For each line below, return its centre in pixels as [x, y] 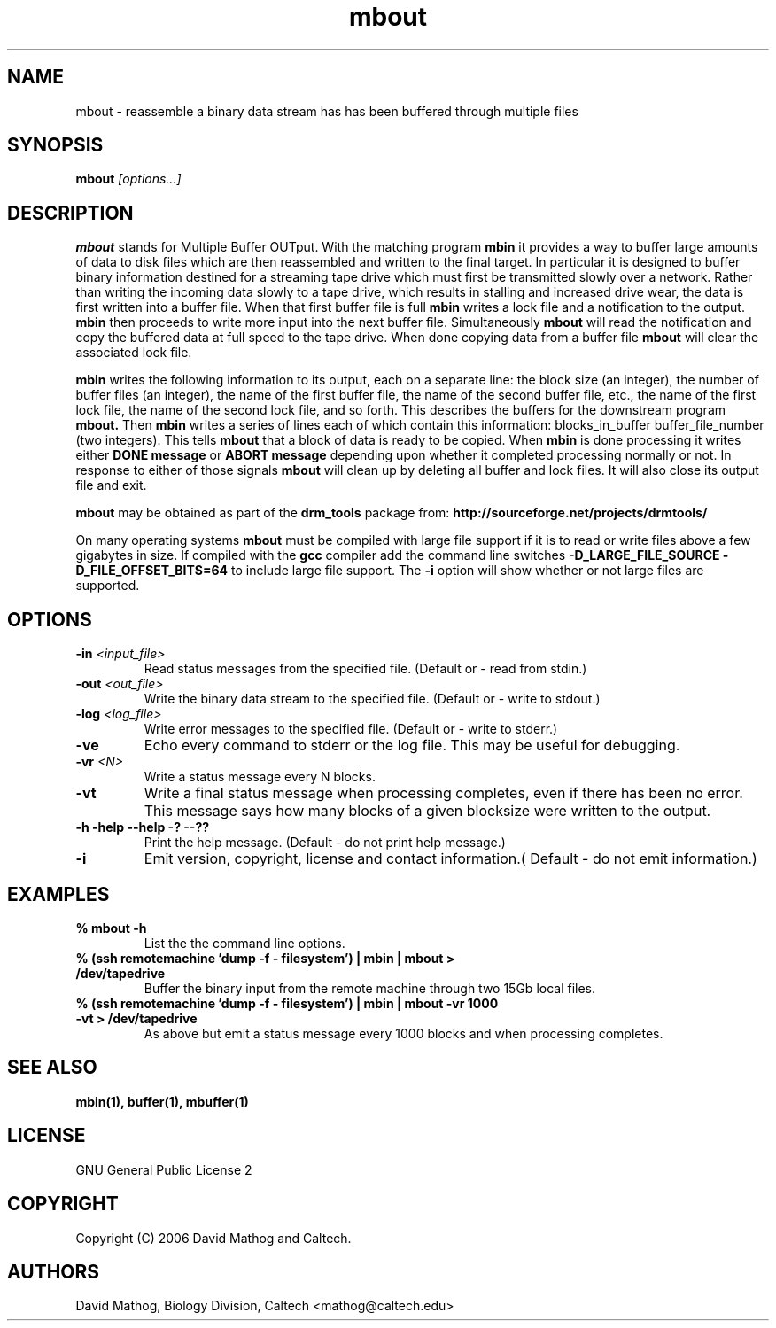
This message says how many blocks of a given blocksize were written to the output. [427, 811]
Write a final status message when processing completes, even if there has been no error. [443, 793]
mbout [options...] [128, 179]
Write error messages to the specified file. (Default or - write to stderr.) [351, 729]
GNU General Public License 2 [164, 1169]
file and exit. [111, 485]
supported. [108, 586]
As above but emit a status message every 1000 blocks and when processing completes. [404, 1033]
